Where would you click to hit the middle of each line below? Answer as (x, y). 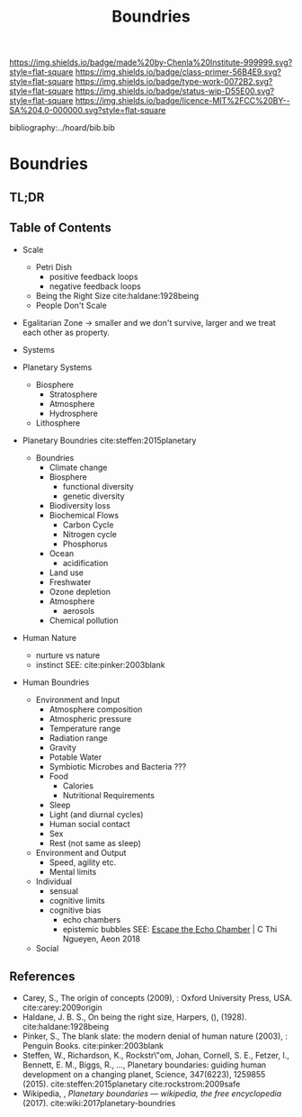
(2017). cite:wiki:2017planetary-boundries (99, 1103)
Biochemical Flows (84, 515)
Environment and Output (81, 852)
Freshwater (70, 581)
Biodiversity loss (80, 505)
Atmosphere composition (96, 709)
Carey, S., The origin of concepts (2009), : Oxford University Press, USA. (157, 998)
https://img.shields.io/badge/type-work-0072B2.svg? (174, 82)
